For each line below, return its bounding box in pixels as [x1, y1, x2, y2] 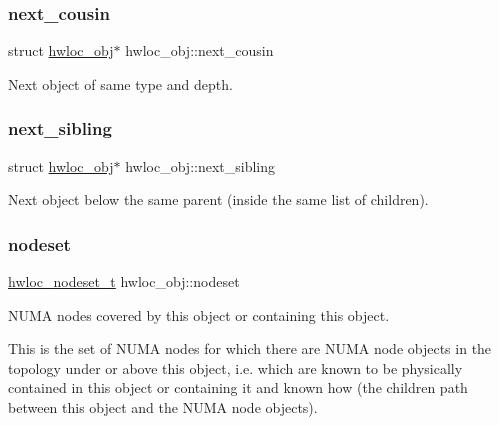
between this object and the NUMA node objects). [8, 397, 318, 417]
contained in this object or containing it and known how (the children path [8, 377, 468, 398]
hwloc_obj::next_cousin [125, 40, 274, 61]
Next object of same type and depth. [8, 73, 233, 94]
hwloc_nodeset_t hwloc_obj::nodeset [8, 271, 240, 292]
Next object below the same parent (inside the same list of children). [8, 189, 429, 210]
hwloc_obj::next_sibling [125, 155, 276, 176]
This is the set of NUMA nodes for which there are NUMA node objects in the [8, 338, 492, 359]
